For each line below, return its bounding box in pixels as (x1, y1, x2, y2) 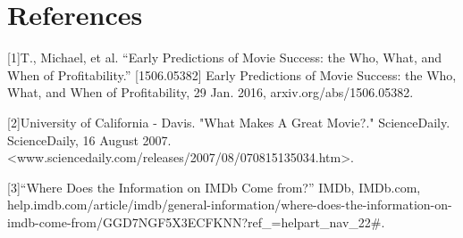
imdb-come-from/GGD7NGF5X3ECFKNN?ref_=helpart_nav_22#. (7, 212, 385, 231)
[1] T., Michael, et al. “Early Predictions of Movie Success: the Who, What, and (7, 48, 442, 67)
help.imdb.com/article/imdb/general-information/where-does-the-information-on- (7, 195, 452, 214)
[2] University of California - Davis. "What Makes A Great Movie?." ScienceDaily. (7, 112, 450, 131)
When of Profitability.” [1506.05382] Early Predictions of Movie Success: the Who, (7, 65, 457, 84)
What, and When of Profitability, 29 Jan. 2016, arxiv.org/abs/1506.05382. (7, 83, 414, 102)
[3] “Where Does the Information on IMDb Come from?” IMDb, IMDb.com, (7, 177, 421, 196)
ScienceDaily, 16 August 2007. (7, 130, 172, 149)
